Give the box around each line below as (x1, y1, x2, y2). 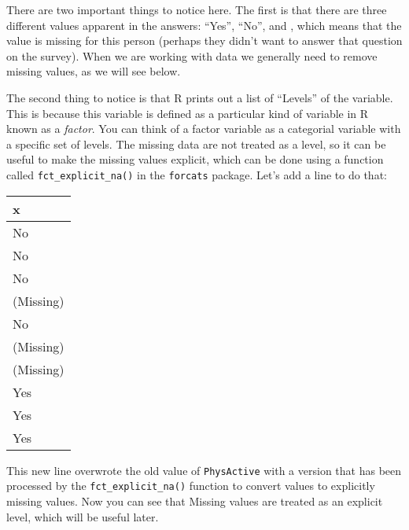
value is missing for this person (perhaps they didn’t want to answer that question (6, 32, 403, 49)
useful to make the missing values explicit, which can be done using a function (6, 151, 384, 167)
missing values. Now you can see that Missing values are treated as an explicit (6, 492, 383, 509)
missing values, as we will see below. (6, 63, 181, 79)
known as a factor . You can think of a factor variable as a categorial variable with (6, 120, 401, 137)
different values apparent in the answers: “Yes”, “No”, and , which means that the (6, 17, 402, 33)
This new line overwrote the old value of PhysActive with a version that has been (6, 462, 402, 478)
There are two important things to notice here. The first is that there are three (6, 2, 387, 17)
